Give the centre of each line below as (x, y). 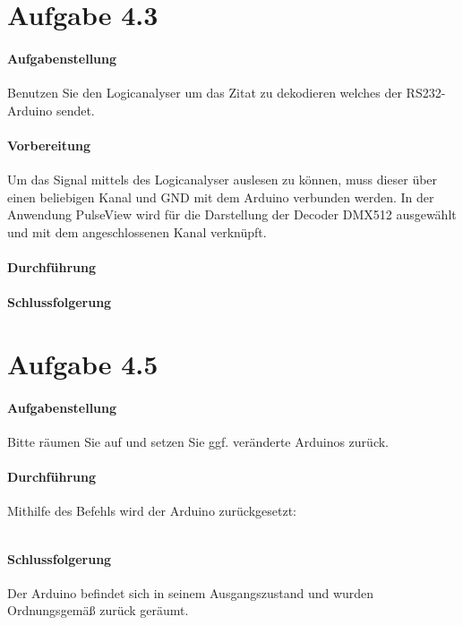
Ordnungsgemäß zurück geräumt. (98, 610)
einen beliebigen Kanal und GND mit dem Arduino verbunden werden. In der (221, 197)
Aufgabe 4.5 (83, 364)
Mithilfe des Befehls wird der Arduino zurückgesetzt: (152, 511)
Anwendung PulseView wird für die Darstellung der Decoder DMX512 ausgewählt (232, 214)
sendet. (75, 110)
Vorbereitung (49, 145)
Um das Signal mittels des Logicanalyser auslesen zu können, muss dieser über (223, 180)
